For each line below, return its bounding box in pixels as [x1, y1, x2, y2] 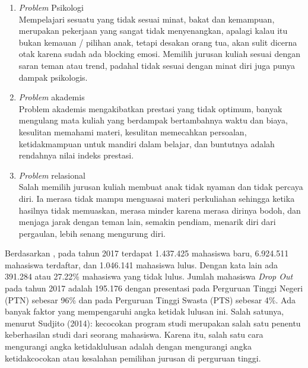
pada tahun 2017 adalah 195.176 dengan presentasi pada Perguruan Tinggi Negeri [5, 282, 303, 294]
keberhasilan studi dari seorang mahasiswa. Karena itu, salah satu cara [5, 328, 263, 341]
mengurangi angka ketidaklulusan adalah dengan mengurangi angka [5, 340, 252, 353]
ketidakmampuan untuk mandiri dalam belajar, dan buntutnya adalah [18, 137, 275, 150]
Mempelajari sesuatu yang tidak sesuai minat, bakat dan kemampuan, [18, 12, 275, 25]
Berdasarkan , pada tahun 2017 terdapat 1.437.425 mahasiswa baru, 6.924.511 [5, 247, 289, 259]
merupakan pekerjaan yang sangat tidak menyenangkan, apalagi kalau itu [18, 24, 288, 37]
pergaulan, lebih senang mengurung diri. [18, 227, 166, 239]
